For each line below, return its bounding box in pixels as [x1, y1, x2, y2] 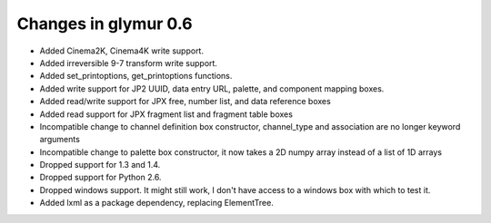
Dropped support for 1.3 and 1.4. [39, 160, 161, 170]
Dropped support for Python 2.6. [39, 172, 162, 183]
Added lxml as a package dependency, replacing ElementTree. [39, 198, 275, 208]
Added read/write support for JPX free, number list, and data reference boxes [39, 96, 331, 107]
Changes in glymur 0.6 [16, 14, 193, 34]
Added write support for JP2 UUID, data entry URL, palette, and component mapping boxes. [39, 82, 385, 94]
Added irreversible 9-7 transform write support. [39, 57, 218, 68]
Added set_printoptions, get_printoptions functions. [39, 71, 233, 82]
